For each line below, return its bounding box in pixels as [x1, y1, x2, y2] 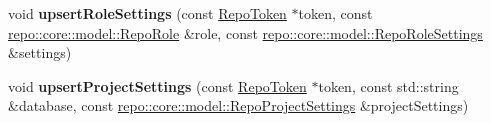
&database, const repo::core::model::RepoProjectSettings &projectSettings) [8, 95, 469, 116]
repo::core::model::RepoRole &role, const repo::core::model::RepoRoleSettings [8, 22, 483, 43]
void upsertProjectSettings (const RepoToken [8, 75, 307, 96]
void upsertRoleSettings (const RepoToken [8, 3, 287, 23]
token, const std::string [318, 75, 459, 96]
